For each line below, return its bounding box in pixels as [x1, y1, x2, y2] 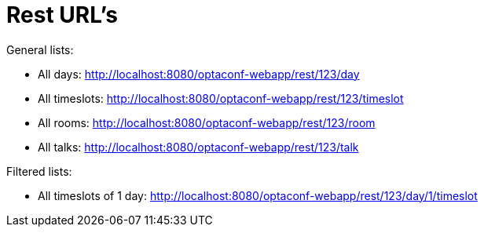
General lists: [6, 42, 74, 56]
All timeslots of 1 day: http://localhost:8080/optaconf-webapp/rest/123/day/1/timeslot [38, 188, 478, 202]
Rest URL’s [6, 2, 118, 28]
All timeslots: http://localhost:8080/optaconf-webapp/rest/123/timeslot [38, 91, 404, 105]
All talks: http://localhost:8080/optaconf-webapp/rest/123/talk [38, 140, 359, 154]
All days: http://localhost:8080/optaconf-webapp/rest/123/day [38, 67, 360, 81]
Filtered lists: [6, 164, 72, 178]
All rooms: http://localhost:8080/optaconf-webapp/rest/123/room [38, 115, 376, 129]
